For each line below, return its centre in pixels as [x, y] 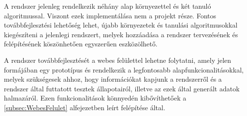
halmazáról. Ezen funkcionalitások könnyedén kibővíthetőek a [95, 98]
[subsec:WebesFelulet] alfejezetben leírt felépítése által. [85, 107]
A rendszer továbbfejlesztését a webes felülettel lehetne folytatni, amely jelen [118, 60]
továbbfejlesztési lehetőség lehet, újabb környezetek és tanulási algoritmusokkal [121, 25]
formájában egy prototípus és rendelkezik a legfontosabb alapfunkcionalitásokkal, [124, 69]
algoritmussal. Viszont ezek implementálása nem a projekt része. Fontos [110, 15]
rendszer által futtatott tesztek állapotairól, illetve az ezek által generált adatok [122, 88]
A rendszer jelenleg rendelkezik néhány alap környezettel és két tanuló [108, 6]
